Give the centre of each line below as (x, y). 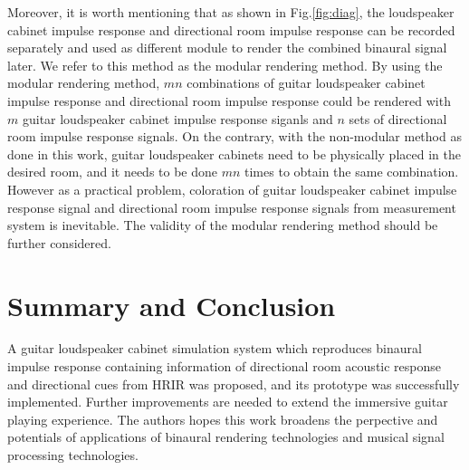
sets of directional (398, 118)
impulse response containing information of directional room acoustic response (225, 366)
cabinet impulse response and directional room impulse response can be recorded (231, 29)
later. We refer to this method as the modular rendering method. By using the (225, 65)
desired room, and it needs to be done (113, 172)
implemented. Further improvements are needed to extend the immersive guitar (228, 402)
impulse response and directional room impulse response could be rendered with (229, 100)
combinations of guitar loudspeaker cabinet (306, 83)
